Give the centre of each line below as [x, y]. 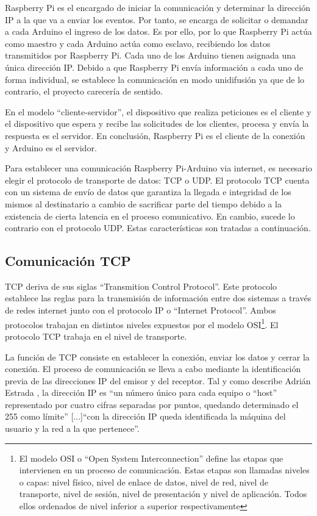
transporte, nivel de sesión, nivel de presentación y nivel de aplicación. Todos [163, 494]
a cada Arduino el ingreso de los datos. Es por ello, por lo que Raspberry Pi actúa [158, 31]
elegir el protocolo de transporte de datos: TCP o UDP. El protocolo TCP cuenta [157, 180]
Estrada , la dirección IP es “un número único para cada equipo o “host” [141, 392]
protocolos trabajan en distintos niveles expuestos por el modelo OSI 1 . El [142, 323]
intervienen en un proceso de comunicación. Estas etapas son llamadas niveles [164, 470]
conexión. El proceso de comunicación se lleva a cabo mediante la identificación [153, 369]
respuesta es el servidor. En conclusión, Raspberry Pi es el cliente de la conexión [155, 135]
